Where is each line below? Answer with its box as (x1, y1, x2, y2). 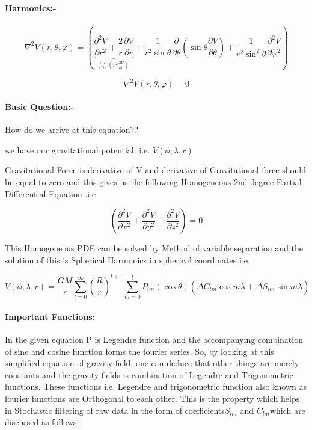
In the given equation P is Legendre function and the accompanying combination (5, 333, 303, 345)
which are (269, 404, 305, 416)
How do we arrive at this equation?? (5, 123, 138, 136)
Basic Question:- (5, 100, 74, 113)
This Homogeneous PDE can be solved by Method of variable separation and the (5, 242, 304, 254)
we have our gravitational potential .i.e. (5, 143, 150, 156)
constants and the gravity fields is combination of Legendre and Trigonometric (5, 368, 293, 381)
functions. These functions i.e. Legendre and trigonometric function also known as (5, 380, 307, 393)
